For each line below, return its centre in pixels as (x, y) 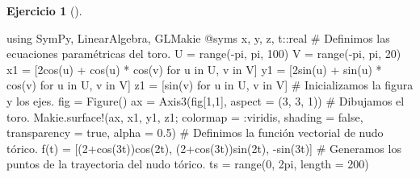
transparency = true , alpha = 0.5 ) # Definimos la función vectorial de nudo (195, 132)
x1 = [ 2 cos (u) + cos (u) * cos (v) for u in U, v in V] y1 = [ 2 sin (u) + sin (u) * (194, 69)
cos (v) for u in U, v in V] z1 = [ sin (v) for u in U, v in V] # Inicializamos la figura (210, 85)
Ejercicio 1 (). (44, 10)
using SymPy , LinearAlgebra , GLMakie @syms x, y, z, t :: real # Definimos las (198, 37)
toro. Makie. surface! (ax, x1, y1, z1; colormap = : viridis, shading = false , (185, 116)
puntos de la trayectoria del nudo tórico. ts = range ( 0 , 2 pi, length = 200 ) (188, 164)
